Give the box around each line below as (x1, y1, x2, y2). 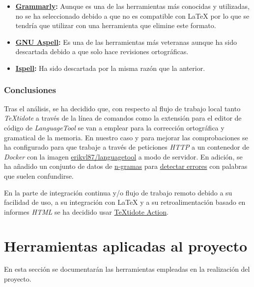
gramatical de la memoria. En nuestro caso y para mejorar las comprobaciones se (4, 132, 248, 142)
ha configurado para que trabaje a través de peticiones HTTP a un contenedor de (4, 142, 250, 152)
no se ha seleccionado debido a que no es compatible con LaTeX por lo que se (15, 10, 250, 21)
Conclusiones (4, 84, 56, 96)
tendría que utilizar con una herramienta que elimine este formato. (15, 20, 216, 31)
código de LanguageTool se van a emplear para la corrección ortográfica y (4, 122, 225, 132)
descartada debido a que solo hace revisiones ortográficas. (15, 46, 189, 57)
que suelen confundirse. (4, 170, 74, 181)
